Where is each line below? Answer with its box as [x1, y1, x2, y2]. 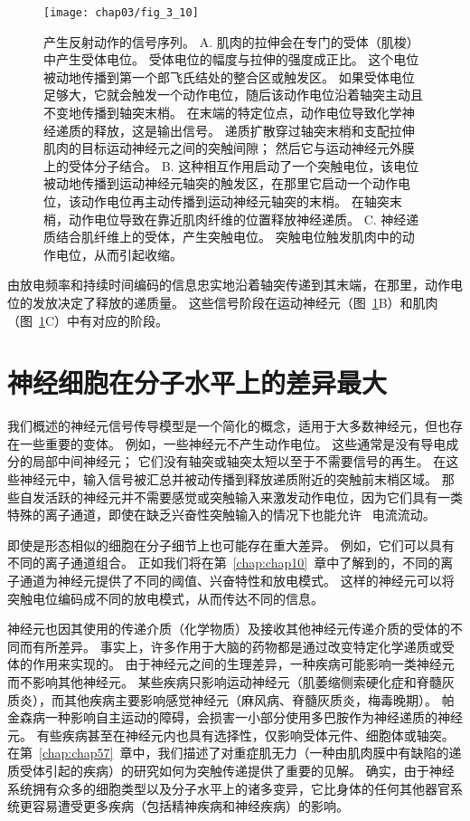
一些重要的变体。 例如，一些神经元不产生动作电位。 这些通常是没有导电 [19, 434, 446, 453]
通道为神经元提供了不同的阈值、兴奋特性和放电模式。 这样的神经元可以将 [19, 571, 455, 590]
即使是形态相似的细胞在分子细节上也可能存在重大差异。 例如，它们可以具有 [7, 535, 455, 554]
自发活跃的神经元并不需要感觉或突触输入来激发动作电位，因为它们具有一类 [19, 487, 463, 506]
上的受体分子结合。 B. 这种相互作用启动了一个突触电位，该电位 [43, 156, 419, 175]
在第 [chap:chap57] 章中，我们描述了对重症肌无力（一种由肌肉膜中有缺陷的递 [7, 743, 462, 762]
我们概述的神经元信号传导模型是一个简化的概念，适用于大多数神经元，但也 [7, 416, 450, 435]
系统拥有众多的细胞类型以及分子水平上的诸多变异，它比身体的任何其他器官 [7, 778, 450, 797]
